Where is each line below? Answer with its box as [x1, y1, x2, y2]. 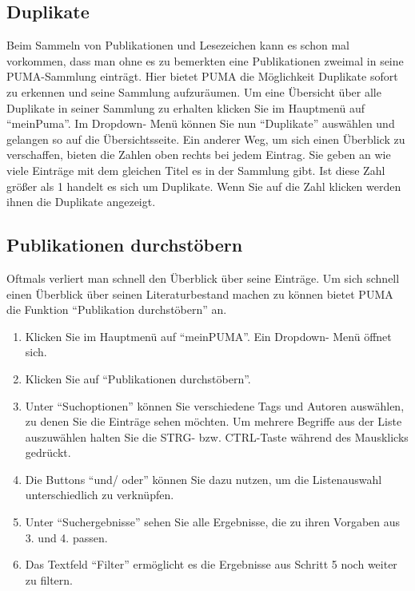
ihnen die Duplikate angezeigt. [6, 193, 156, 210]
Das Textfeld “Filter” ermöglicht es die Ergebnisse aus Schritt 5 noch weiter [25, 556, 397, 573]
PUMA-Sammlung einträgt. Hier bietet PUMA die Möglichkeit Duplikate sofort [6, 68, 398, 85]
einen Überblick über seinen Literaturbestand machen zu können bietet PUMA [6, 285, 393, 302]
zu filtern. [25, 571, 73, 588]
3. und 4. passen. [25, 529, 108, 545]
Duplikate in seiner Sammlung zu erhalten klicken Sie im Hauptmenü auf [6, 99, 365, 116]
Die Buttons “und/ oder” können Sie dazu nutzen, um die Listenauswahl [25, 470, 382, 487]
